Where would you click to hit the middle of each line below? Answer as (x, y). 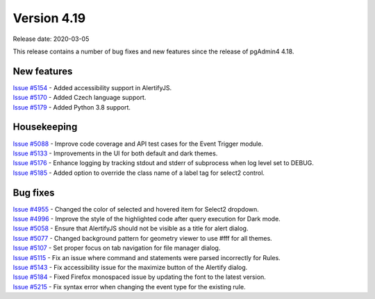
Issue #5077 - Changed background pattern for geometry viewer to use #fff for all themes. (142, 238)
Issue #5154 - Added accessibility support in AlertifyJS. (92, 87)
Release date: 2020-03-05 (51, 39)
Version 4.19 (49, 18)
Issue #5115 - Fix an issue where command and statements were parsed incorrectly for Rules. (147, 257)
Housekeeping (45, 127)
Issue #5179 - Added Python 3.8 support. (72, 107)
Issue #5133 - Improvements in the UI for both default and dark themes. (115, 153)
